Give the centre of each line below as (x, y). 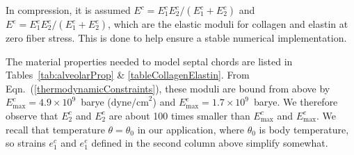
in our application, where (191, 129)
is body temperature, (304, 129)
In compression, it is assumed (68, 10)
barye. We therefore (296, 102)
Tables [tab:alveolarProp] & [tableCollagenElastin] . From (128, 75)
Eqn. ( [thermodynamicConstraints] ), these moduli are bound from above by (168, 88)
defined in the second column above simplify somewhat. (210, 143)
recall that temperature (55, 129)
